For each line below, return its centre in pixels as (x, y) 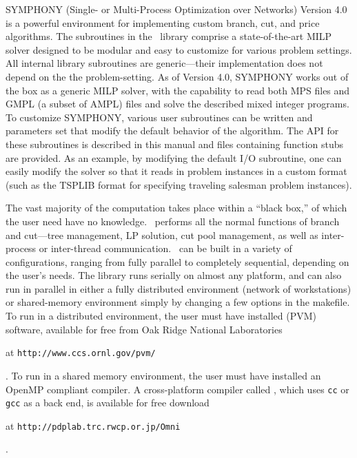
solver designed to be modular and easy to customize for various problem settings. (179, 49)
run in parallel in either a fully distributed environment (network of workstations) (178, 288)
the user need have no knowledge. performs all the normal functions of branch (173, 221)
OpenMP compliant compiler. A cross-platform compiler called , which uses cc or (177, 389)
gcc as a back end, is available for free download (108, 403)
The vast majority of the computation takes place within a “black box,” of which (176, 208)
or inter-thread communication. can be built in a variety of (165, 248)
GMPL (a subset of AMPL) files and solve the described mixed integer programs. (177, 104)
